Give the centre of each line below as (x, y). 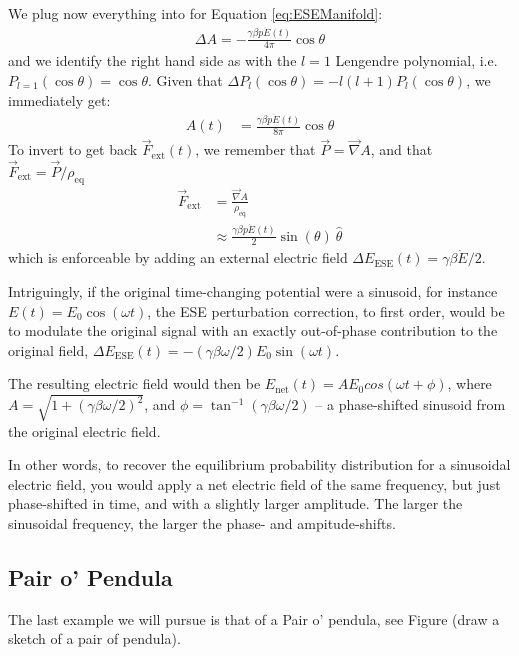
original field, (48, 349)
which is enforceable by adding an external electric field (178, 257)
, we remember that (255, 149)
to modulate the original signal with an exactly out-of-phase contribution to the (253, 330)
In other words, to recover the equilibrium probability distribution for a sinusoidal (259, 464)
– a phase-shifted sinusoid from (410, 404)
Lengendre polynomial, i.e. (416, 60)
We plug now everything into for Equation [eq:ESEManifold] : (195, 13)
